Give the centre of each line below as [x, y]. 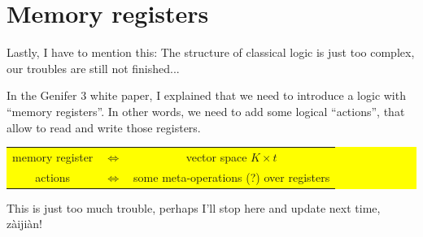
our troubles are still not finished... [93, 68]
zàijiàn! [24, 224]
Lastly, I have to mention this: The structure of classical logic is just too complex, [211, 52]
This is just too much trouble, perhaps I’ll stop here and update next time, [194, 207]
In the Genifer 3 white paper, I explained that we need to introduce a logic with [206, 95]
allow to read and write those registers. [104, 127]
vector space [216, 156]
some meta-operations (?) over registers [232, 177]
